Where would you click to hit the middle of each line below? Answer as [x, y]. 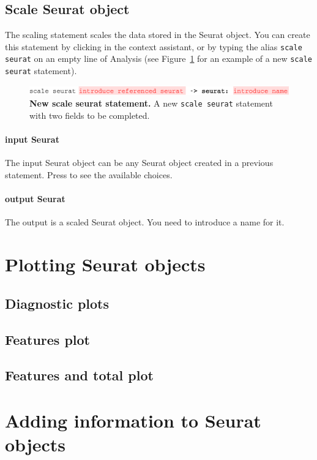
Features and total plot [79, 375]
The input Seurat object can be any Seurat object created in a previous [139, 163]
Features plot [47, 339]
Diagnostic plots [57, 303]
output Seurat [35, 199]
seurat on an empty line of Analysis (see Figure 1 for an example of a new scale [158, 58]
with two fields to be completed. [90, 115]
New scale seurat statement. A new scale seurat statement [151, 103]
